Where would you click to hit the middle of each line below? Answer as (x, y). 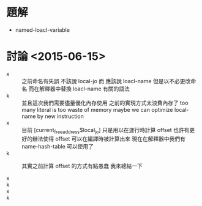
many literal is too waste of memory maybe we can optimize (97, 109)
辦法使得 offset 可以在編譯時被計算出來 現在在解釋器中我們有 (109, 139)
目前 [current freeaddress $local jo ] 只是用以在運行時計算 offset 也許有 (106, 131)
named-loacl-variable (43, 30)
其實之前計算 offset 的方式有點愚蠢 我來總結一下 (82, 166)
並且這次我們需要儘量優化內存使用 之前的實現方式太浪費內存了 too (105, 103)
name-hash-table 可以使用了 (58, 146)
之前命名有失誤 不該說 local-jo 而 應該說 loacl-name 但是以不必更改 (106, 81)
